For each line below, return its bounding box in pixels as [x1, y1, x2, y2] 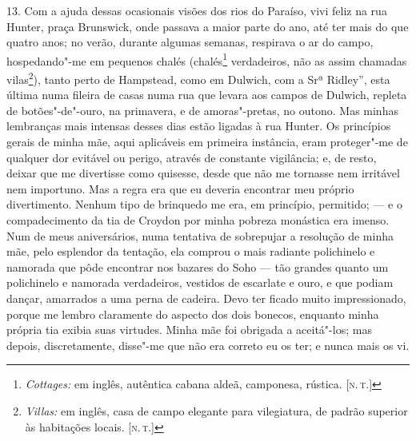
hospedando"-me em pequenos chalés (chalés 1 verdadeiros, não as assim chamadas [6, 50, 407, 69]
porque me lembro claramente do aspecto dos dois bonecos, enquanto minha [6, 305, 379, 322]
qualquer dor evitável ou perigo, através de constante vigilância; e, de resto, [6, 149, 377, 165]
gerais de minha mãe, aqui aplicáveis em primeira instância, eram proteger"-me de [6, 133, 408, 150]
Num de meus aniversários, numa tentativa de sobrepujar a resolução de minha [6, 227, 394, 244]
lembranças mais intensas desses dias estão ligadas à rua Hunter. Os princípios [6, 117, 391, 134]
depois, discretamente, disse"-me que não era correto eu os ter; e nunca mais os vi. [6, 336, 410, 353]
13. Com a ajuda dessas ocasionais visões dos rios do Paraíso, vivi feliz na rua [6, 2, 387, 18]
